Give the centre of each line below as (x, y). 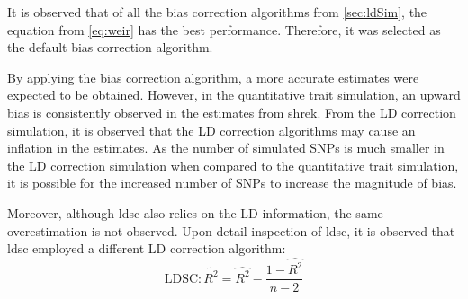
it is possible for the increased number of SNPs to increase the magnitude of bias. (232, 183)
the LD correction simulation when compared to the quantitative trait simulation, (233, 165)
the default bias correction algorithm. (110, 47)
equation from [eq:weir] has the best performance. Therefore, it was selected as (224, 29)
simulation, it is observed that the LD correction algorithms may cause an (211, 130)
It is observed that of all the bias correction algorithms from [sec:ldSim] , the (217, 12)
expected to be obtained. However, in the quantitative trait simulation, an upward (234, 95)
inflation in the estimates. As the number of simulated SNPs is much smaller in (226, 148)
